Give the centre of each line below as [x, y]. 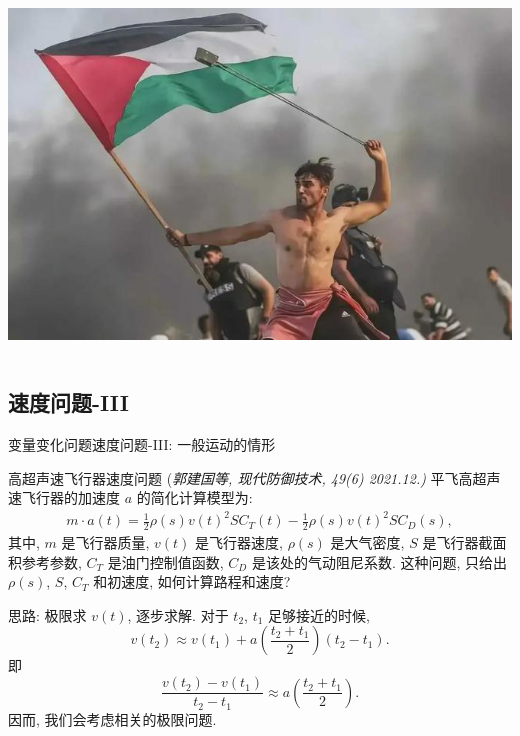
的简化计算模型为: [194, 497]
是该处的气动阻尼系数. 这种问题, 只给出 [379, 561]
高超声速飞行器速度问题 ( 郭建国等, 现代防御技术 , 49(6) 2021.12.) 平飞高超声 [254, 477]
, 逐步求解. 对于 [178, 614]
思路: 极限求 [47, 614]
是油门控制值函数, [165, 561]
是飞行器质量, [105, 542]
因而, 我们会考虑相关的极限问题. [112, 718]
